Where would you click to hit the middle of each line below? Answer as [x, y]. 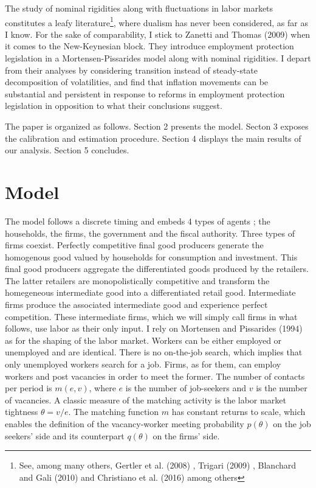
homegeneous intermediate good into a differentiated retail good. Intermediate [150, 292]
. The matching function [114, 412]
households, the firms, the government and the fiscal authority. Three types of [150, 233]
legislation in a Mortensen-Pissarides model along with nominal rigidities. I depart [158, 58]
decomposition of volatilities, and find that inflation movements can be [137, 82]
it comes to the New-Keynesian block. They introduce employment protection [149, 46]
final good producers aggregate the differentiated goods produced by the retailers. [157, 269]
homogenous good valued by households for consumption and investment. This [151, 256]
